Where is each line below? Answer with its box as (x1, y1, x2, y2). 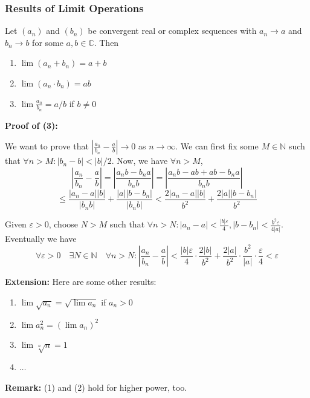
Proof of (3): (5, 119, 58, 131)
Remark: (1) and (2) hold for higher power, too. (5, 380, 187, 393)
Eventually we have (5, 232, 77, 244)
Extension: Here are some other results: (5, 275, 157, 288)
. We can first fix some (175, 140, 259, 152)
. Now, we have (111, 154, 168, 167)
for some (32, 36, 63, 48)
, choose (48, 218, 79, 230)
